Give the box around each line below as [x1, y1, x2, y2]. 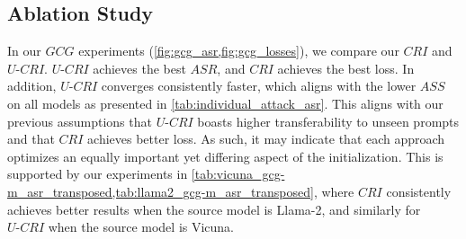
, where [313, 181, 354, 200]
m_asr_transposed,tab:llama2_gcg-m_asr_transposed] [7, 181, 314, 200]
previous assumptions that [7, 111, 152, 130]
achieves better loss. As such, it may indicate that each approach [87, 129, 445, 148]
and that [7, 129, 55, 148]
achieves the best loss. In [277, 58, 415, 77]
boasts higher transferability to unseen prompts [197, 111, 460, 130]
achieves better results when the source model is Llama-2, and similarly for [7, 199, 421, 218]
